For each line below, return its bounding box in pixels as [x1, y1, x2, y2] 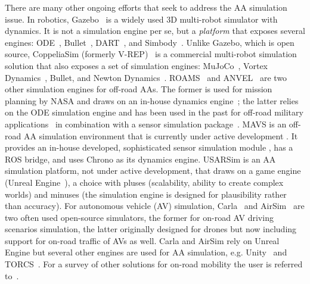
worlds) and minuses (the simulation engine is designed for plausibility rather [5, 188, 287, 200]
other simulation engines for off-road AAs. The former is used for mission [5, 83, 272, 95]
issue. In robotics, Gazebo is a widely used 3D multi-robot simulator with [5, 13, 278, 25]
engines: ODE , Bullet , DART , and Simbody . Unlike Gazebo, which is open [5, 36, 294, 48]
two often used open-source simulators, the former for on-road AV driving [5, 211, 274, 223]
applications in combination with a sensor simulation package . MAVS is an [5, 117, 287, 130]
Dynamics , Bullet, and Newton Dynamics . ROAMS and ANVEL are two [5, 71, 287, 83]
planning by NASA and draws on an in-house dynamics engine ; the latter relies [5, 94, 299, 107]
